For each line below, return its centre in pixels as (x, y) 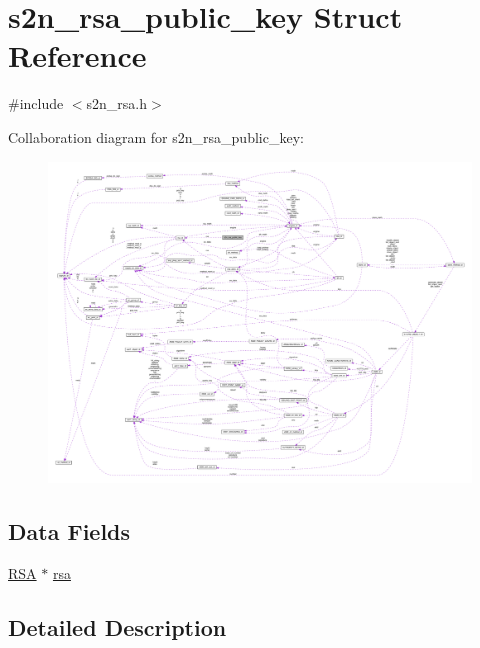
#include (36, 103)
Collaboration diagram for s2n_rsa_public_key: (156, 136)
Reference (77, 55)
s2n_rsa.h (117, 103)
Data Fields (69, 531)
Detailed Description (117, 627)
